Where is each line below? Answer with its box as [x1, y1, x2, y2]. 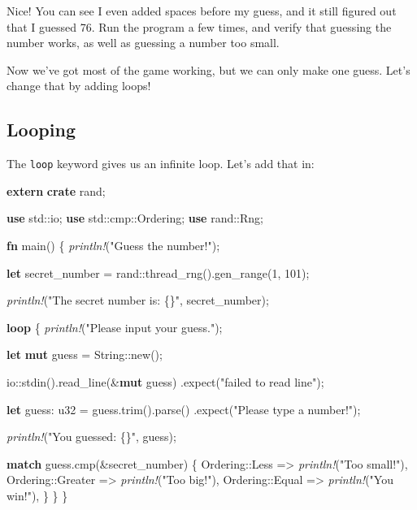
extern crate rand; [7, 182, 106, 199]
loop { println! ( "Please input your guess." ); [7, 318, 223, 335]
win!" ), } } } [7, 486, 68, 504]
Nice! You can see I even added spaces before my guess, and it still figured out [7, 2, 397, 19]
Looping [7, 117, 76, 142]
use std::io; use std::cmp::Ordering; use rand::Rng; [7, 210, 263, 227]
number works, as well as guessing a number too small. [7, 34, 280, 51]
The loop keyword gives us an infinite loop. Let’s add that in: [7, 155, 315, 172]
